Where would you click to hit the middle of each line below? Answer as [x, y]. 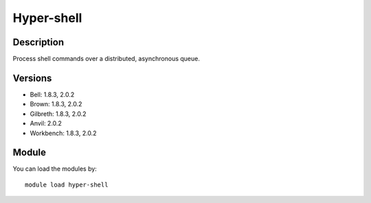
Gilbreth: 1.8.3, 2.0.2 [58, 114]
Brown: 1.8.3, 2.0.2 [56, 104]
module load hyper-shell [67, 184]
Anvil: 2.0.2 [46, 123]
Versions [32, 78]
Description [38, 42]
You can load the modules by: [55, 169]
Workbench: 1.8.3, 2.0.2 [63, 133]
